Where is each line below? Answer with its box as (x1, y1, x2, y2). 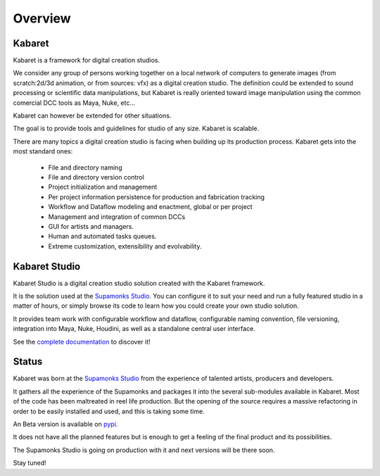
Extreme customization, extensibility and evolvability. (48, 242, 202, 250)
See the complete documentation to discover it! (13, 337, 151, 346)
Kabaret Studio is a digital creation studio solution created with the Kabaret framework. (13, 279, 265, 287)
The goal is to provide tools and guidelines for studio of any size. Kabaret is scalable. (13, 124, 260, 133)
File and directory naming (48, 163, 122, 172)
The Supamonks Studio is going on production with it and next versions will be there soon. (13, 446, 275, 454)
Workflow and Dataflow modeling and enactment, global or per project (48, 203, 253, 211)
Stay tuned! (13, 458, 46, 468)
